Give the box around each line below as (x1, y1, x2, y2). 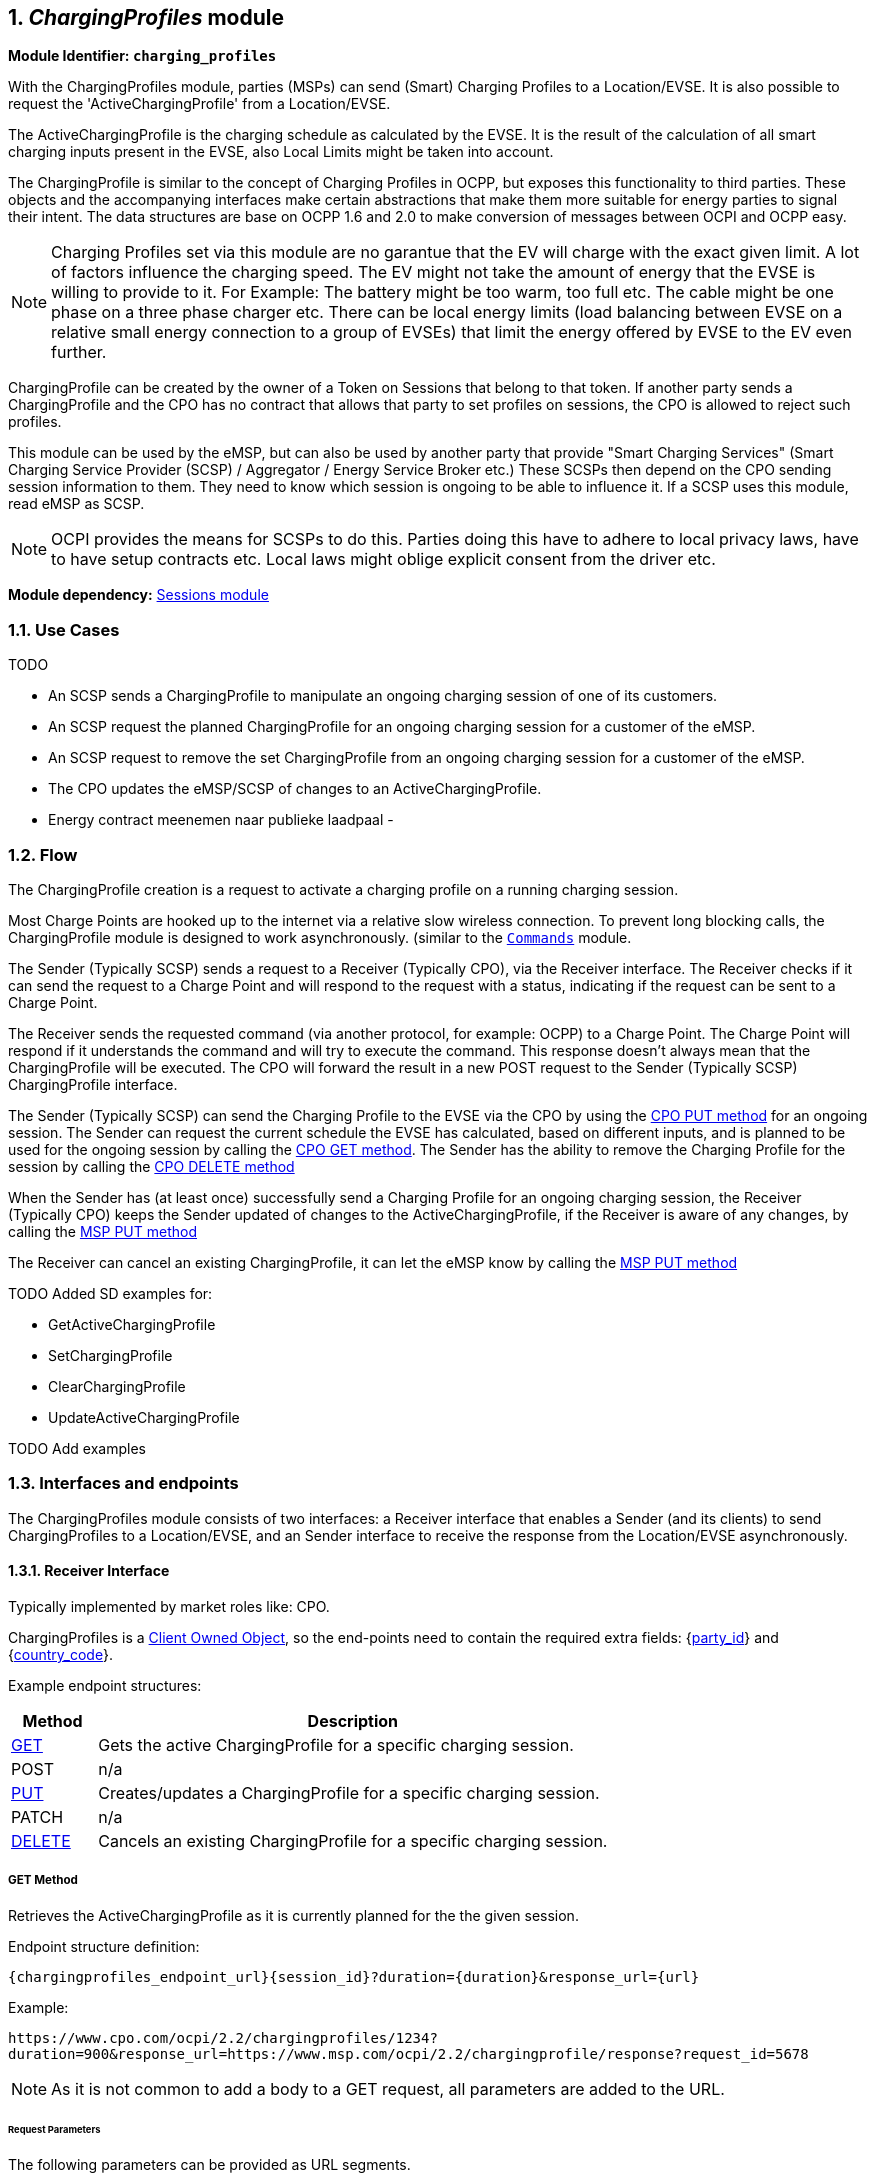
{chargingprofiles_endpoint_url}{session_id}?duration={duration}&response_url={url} (8, 1968, 700, 1985)
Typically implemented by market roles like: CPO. (8, 1597, 330, 1615)
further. (51, 342, 107, 363)
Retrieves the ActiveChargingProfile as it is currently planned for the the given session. (8, 1906, 579, 1924)
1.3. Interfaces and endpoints (8, 1473, 239, 1494)
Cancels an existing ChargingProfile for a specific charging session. (98, 1830, 608, 1851)
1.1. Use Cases (8, 619, 120, 640)
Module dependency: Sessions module (8, 586, 269, 604)
